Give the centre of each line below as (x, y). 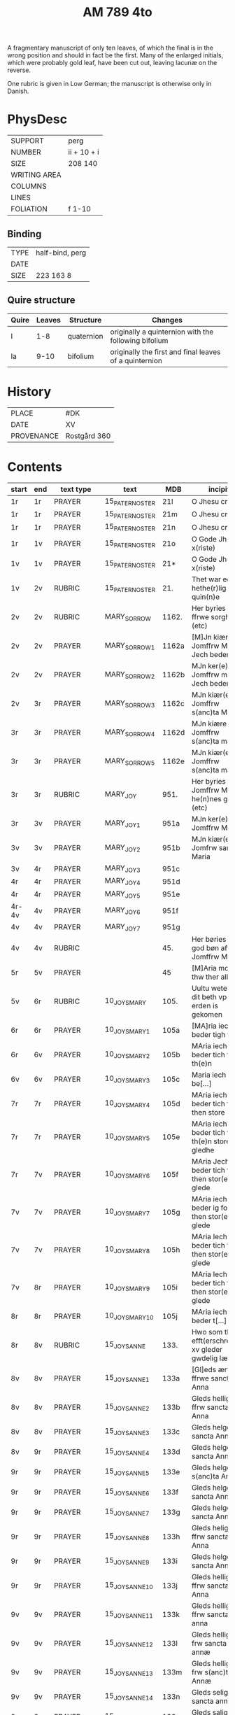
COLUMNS (29, 186)
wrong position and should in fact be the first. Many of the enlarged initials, (115, 55)
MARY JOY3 (123, 869)
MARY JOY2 (123, 848)
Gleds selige (212, 1692)
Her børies (209, 939)
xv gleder (207, 1349)
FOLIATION (29, 209)
